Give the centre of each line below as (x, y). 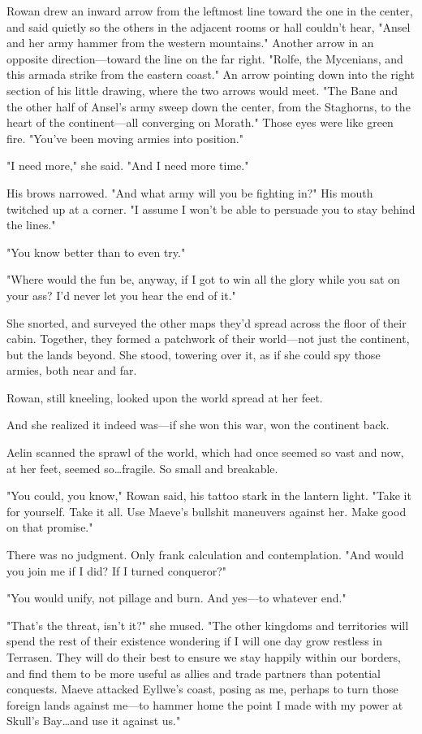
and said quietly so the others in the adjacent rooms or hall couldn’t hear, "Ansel (209, 26)
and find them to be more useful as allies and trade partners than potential (194, 673)
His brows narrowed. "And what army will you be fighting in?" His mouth (190, 192)
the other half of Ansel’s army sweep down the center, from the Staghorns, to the (209, 106)
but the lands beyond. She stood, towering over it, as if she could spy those (194, 354)
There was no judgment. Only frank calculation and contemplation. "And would (205, 555)
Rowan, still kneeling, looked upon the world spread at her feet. (165, 397)
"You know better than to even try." (96, 252)
